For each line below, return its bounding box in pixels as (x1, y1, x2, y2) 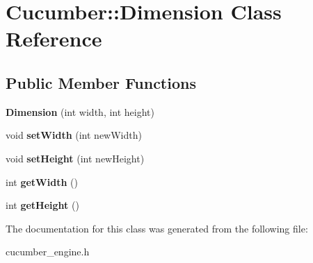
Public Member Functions (6, 71, 196, 93)
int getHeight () (6, 198, 79, 212)
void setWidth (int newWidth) (6, 128, 142, 142)
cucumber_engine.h (6, 244, 90, 259)
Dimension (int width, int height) (6, 104, 155, 119)
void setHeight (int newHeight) (6, 151, 145, 165)
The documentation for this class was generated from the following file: (6, 221, 308, 235)
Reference (6, 24, 102, 53)
